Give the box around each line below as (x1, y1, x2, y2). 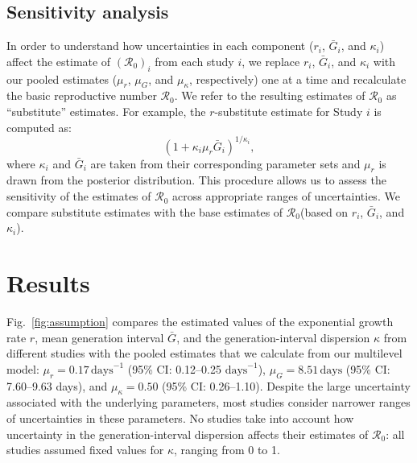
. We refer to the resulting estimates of (174, 87, 365, 104)
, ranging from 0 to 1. (173, 441, 280, 458)
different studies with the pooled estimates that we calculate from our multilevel (6, 345, 403, 362)
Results (6, 267, 90, 300)
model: (6, 360, 39, 377)
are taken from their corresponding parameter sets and (90, 155, 361, 172)
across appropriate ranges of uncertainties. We (172, 188, 400, 205)
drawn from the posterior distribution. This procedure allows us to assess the (6, 172, 386, 188)
